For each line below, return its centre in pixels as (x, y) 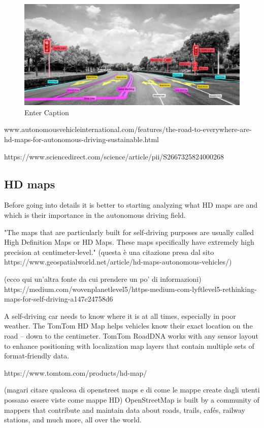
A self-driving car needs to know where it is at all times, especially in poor (120, 316)
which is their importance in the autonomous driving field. (95, 215)
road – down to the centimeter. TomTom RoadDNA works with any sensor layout (131, 335)
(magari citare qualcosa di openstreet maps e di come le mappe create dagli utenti (132, 390)
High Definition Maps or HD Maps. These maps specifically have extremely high (129, 242)
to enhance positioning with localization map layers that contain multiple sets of (129, 345)
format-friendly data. (37, 356)
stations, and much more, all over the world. (73, 420)
